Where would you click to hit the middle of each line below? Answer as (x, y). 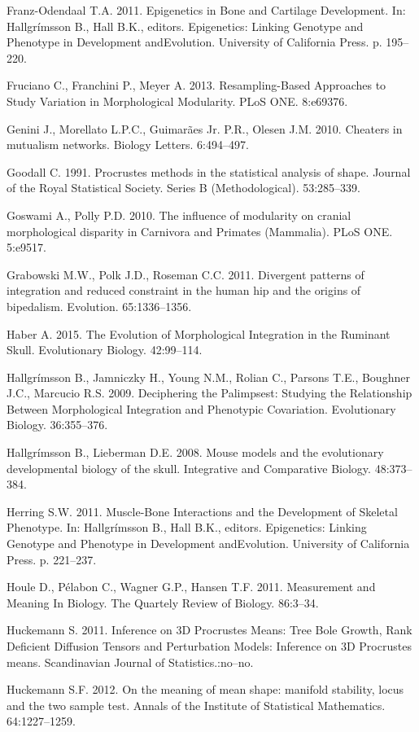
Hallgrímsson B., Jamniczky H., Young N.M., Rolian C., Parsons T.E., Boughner (208, 377)
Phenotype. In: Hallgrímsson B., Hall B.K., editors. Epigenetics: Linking (187, 527)
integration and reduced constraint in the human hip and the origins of (184, 290)
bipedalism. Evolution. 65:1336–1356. (99, 306)
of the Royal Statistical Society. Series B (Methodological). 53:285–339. (183, 188)
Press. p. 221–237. (52, 559)
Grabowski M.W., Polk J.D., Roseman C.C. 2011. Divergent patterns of (185, 274)
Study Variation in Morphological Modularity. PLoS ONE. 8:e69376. (177, 101)
